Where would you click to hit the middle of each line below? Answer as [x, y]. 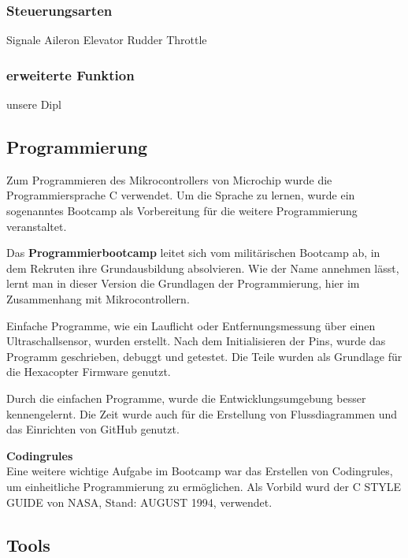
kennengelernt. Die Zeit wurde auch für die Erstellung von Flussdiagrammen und [202, 413]
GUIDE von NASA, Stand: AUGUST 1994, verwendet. [139, 502]
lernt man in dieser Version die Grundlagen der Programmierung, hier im [183, 283]
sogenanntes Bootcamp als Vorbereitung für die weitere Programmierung [182, 211]
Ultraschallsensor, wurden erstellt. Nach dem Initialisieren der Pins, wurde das [196, 341]
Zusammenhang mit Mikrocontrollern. [98, 298]
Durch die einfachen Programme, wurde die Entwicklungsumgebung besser [186, 398]
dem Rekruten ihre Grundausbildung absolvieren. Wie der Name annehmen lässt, [203, 268]
